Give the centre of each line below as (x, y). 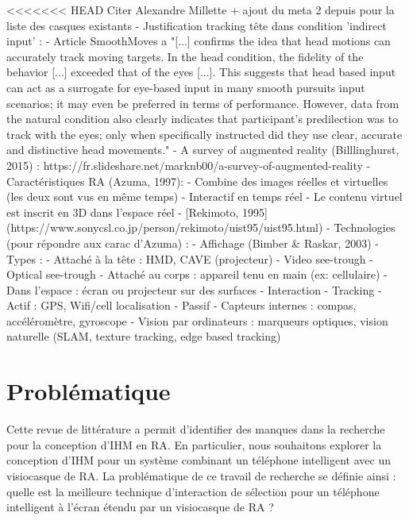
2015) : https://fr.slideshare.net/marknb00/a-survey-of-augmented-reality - (189, 165)
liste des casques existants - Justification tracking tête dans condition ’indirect (197, 25)
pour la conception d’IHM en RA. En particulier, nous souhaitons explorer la (194, 444)
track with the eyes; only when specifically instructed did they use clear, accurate (204, 134)
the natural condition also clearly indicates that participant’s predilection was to (203, 119)
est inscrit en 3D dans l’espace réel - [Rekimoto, (123, 212)
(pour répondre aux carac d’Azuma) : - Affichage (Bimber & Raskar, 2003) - (193, 243)
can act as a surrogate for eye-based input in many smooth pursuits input (186, 87)
